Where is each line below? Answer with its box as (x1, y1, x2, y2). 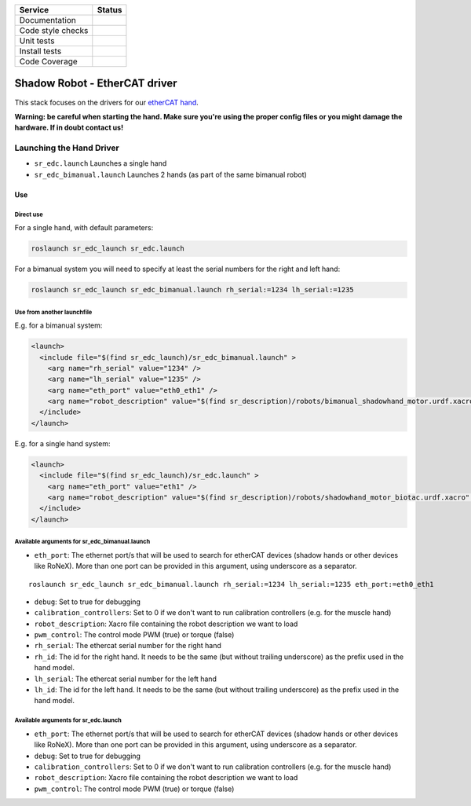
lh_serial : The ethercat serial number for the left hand (34, 674, 217, 683)
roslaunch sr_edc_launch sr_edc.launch (31, 244, 184, 253)
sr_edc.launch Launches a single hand (34, 159, 167, 168)
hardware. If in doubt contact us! (14, 123, 124, 133)
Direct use (14, 211, 43, 218)
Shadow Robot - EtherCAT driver (14, 77, 177, 90)
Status (97, 5, 122, 15)
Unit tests (19, 35, 55, 46)
